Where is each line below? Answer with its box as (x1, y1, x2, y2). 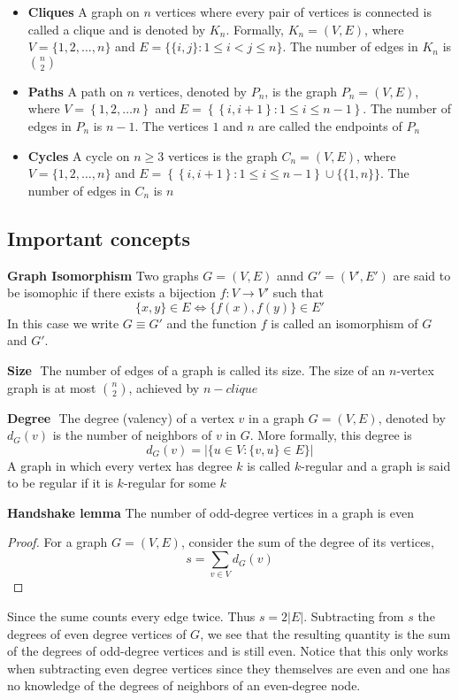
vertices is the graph (167, 146, 278, 165)
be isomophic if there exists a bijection (7, 283, 216, 302)
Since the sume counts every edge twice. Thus (7, 607, 256, 625)
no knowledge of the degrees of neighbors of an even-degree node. (7, 676, 361, 695)
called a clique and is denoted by (27, 19, 206, 38)
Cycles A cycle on (27, 146, 130, 165)
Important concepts (7, 224, 191, 251)
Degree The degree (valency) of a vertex (7, 408, 234, 427)
